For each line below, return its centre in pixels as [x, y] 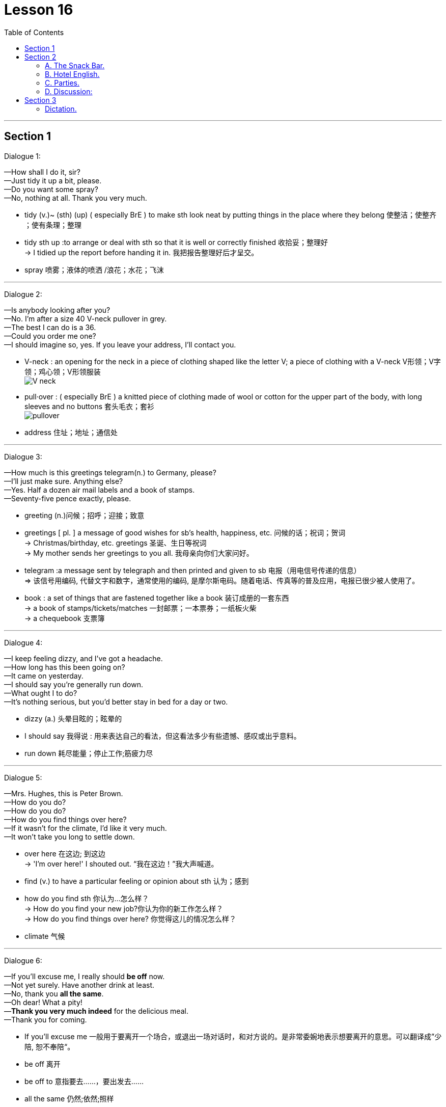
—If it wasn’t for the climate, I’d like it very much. [86, 828]
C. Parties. [62, 83]
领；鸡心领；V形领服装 [63, 371]
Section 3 [40, 100]
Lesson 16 [39, 10]
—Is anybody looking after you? [57, 310]
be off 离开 [43, 1064]
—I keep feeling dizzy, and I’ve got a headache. [83, 658]
